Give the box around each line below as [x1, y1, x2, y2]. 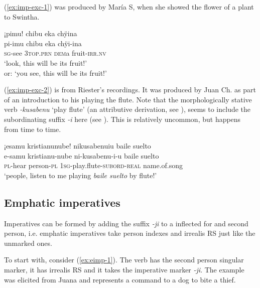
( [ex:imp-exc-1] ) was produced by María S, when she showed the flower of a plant [4, 2, 254, 12]
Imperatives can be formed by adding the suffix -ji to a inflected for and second [4, 218, 248, 228]
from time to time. [4, 123, 61, 134]
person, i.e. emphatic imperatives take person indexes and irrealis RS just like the [4, 228, 255, 238]
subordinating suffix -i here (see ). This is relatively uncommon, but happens [4, 113, 241, 124]
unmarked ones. [4, 237, 52, 248]
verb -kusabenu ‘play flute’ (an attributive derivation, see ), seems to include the [4, 104, 251, 114]
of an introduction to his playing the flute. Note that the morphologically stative [4, 94, 252, 104]
